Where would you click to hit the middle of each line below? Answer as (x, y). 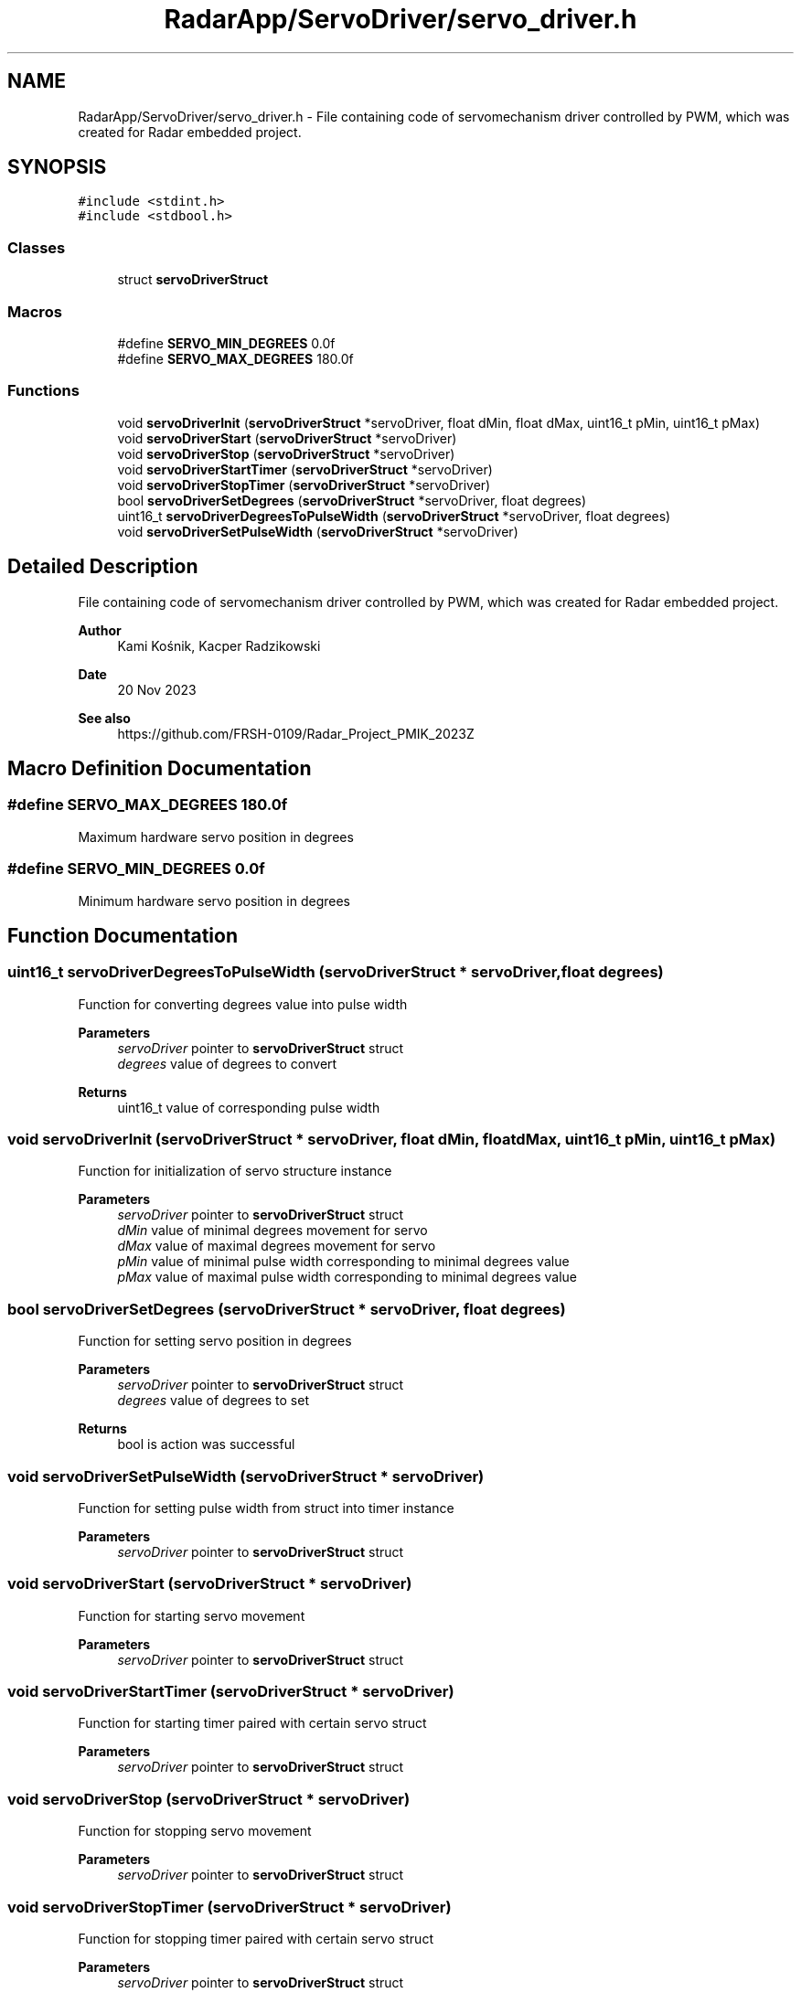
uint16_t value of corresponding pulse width (249, 1107)
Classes (37, 247)
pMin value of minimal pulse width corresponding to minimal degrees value (343, 1262)
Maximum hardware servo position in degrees (216, 837)
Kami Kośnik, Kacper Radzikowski (219, 645)
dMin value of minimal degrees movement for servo (272, 1231)
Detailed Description (103, 567)
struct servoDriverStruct (193, 280)
